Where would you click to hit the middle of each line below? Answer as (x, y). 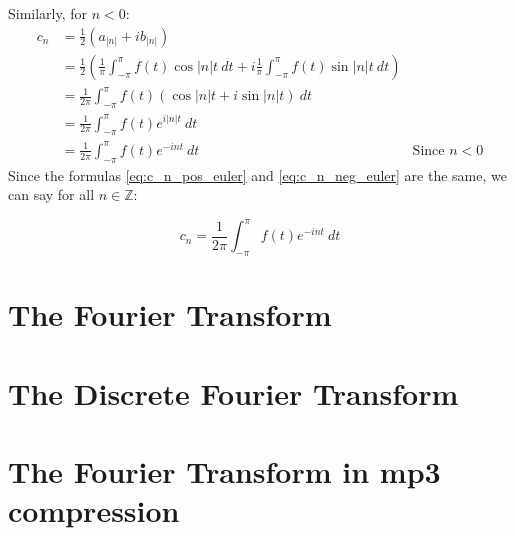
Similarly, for (48, 13)
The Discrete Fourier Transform (233, 392)
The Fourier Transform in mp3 (224, 471)
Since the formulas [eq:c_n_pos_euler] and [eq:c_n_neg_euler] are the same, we (257, 174)
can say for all (51, 194)
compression (94, 510)
